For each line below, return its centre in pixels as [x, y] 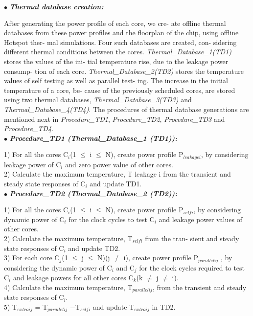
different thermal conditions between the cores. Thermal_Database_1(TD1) [118, 52]
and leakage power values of [200, 219]
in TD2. [164, 306]
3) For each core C [32, 258]
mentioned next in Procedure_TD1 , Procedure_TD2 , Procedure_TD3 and [115, 119]
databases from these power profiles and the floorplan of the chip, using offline [121, 33]
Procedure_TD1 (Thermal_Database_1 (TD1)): [93, 138]
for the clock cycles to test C [112, 219]
